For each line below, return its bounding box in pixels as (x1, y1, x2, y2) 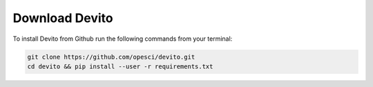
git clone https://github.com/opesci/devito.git (27, 52, 195, 61)
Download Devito (12, 10, 113, 26)
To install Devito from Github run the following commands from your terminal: (12, 35, 233, 43)
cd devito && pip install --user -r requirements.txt (27, 62, 213, 70)
